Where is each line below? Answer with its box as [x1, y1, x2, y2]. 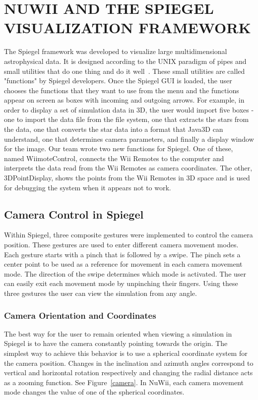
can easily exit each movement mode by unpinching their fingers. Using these [4, 278, 238, 288]
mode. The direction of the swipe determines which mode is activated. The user [4, 268, 247, 279]
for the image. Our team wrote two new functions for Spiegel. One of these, [4, 143, 233, 154]
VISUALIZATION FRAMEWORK [4, 17, 251, 38]
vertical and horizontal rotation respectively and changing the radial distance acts [4, 367, 253, 378]
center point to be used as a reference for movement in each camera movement [4, 259, 243, 269]
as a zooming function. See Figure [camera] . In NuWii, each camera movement [4, 377, 244, 387]
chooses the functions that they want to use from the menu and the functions [4, 85, 239, 95]
